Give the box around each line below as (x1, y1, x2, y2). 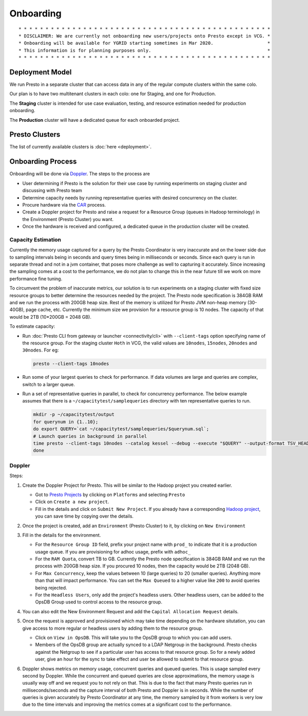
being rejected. (35, 584, 67, 591)
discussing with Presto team (22, 188, 82, 194)
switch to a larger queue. (22, 381, 75, 388)
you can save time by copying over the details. (35, 513, 133, 519)
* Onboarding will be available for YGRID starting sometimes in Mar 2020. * (18, 40, 271, 46)
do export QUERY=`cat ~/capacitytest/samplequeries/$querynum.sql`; (33, 426, 209, 432)
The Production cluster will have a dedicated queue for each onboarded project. (9, 117, 180, 123)
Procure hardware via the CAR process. (22, 201, 106, 208)
